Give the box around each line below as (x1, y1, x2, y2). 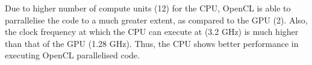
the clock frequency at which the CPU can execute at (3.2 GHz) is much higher (5, 25, 299, 38)
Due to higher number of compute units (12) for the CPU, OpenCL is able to (5, 2, 291, 14)
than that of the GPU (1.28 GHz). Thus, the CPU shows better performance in (5, 37, 299, 49)
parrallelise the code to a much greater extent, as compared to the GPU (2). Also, (5, 13, 308, 26)
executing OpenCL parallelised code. (5, 49, 140, 61)
